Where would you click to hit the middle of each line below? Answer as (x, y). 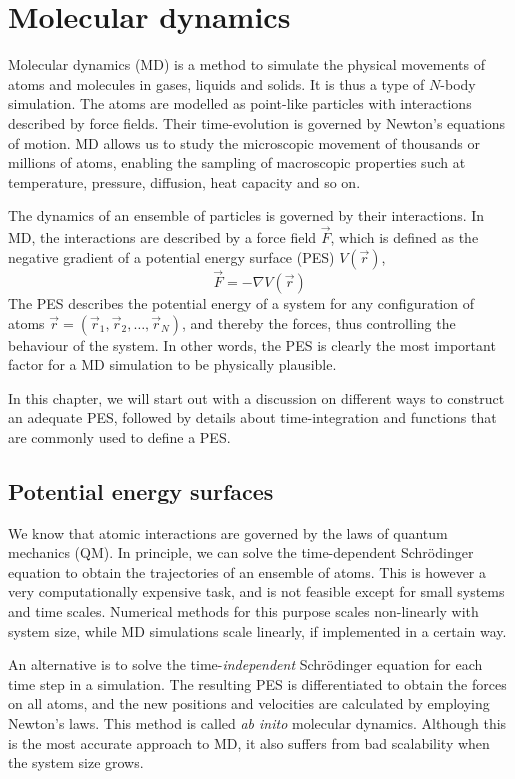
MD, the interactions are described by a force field (162, 237)
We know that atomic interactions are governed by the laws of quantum (228, 532)
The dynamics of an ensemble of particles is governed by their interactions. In (246, 215)
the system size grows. (76, 762)
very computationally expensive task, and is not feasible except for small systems (256, 591)
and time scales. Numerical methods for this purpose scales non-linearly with (243, 611)
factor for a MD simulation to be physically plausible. (172, 364)
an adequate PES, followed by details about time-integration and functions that (252, 417)
